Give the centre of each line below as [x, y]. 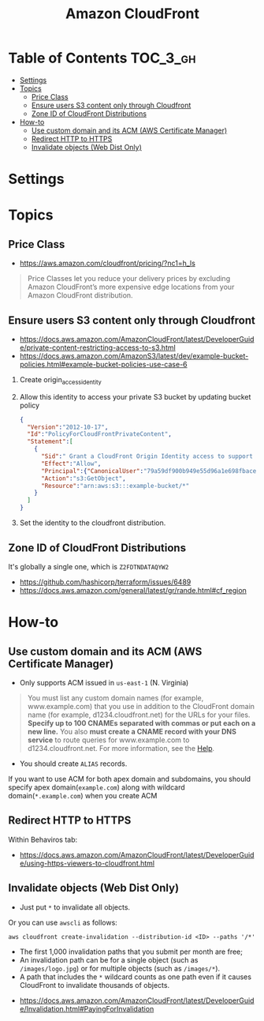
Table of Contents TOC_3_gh [102, 58]
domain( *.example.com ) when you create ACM [83, 795]
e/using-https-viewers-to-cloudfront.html [87, 863]
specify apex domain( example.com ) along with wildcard [97, 787]
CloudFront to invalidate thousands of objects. [95, 985]
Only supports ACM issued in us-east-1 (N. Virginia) [104, 682]
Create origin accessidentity [61, 380]
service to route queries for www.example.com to [108, 740]
